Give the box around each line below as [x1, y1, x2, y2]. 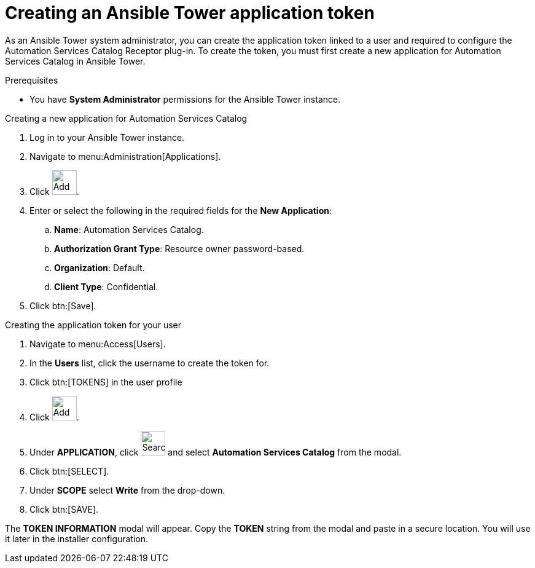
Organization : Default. [54, 262, 145, 273]
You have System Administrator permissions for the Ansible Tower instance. [29, 93, 341, 105]
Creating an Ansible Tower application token [5, 2, 375, 23]
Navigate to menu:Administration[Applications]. [29, 151, 221, 162]
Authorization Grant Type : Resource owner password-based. [54, 243, 305, 254]
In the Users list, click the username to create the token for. [29, 357, 270, 368]
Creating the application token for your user [5, 319, 182, 330]
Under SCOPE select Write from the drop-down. [29, 484, 225, 495]
